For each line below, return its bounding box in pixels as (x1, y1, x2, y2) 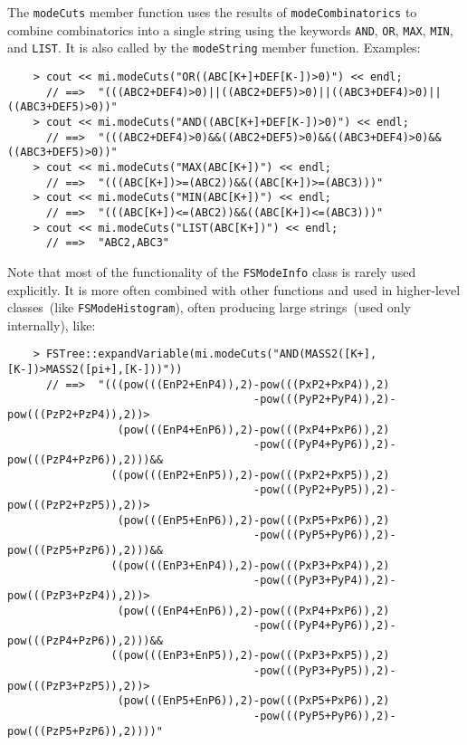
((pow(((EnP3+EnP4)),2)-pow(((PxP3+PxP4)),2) (110, 559, 390, 572)
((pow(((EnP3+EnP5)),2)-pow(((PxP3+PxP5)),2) (110, 649, 390, 663)
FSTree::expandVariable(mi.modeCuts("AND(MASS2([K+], (45, 348, 377, 361)
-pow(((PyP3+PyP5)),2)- (253, 664, 396, 678)
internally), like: (7, 315, 96, 334)
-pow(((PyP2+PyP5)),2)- (253, 483, 396, 497)
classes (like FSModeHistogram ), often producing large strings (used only (7, 298, 411, 317)
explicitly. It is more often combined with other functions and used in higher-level (7, 280, 461, 299)
